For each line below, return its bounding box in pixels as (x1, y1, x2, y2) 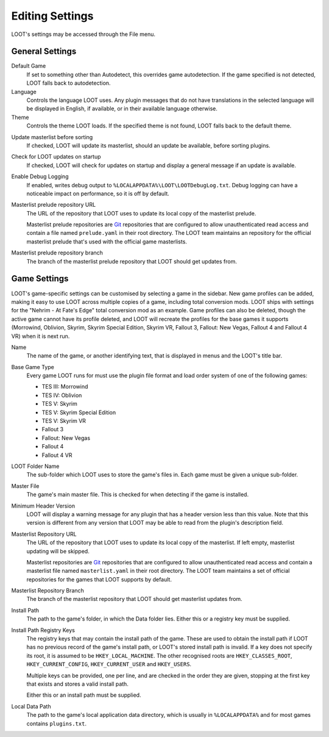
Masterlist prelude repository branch (11, 249, 104, 256)
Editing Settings (11, 9, 94, 23)
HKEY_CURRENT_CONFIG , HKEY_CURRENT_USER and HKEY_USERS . (26, 661, 192, 668)
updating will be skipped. (26, 547, 90, 555)
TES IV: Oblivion (41, 391, 82, 399)
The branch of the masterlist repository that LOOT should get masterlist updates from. (26, 595, 243, 603)
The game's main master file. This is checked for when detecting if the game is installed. (26, 491, 249, 498)
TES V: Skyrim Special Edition (41, 409, 116, 416)
